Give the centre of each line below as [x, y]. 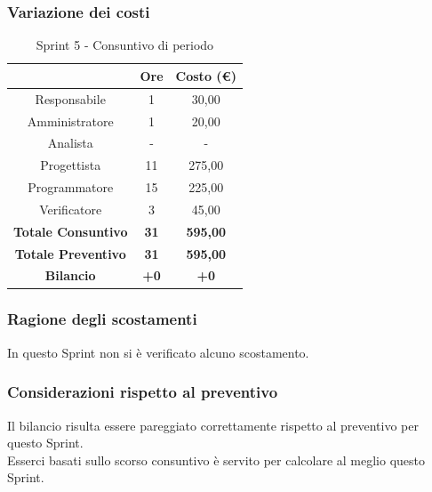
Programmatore [71, 187]
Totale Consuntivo [71, 231]
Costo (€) [206, 75]
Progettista [71, 165]
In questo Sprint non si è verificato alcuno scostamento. [158, 352]
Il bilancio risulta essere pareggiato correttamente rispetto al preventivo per [213, 425]
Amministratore [70, 121]
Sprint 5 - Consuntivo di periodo [125, 45]
